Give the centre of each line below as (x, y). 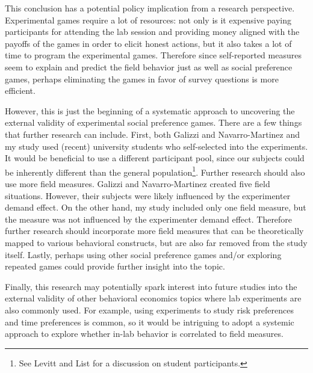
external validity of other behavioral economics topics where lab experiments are (153, 298)
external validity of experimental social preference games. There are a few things (153, 122)
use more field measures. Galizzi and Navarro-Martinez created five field (138, 183)
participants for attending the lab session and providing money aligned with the (152, 32)
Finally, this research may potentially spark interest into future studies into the (151, 286)
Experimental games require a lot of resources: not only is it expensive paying (148, 20)
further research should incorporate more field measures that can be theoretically (154, 231)
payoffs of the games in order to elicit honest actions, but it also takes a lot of (148, 43)
